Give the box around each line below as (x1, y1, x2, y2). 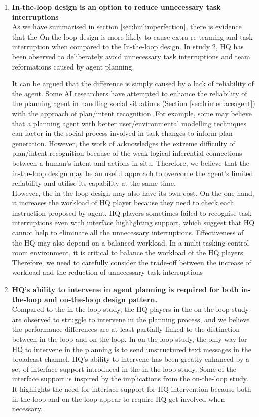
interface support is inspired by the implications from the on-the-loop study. (12, 373, 248, 384)
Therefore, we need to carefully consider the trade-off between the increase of (12, 257, 251, 267)
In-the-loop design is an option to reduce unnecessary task (12, 2, 221, 12)
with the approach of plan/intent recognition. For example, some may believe (12, 108, 252, 118)
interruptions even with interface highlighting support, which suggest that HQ (12, 217, 255, 228)
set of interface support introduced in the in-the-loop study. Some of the (12, 363, 236, 374)
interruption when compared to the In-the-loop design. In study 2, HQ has (12, 41, 244, 52)
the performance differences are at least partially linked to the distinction (12, 324, 240, 334)
